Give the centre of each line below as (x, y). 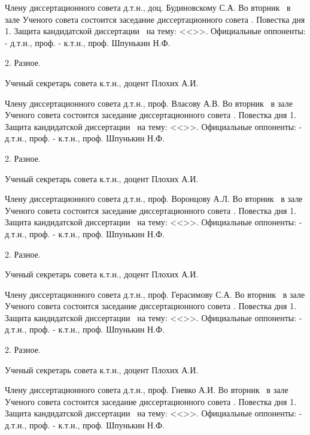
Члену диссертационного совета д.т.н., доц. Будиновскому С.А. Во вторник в (148, 7)
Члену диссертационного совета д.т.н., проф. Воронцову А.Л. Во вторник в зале (154, 199)
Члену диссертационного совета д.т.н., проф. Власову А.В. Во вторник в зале (149, 103)
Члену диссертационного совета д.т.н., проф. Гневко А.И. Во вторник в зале (147, 390)
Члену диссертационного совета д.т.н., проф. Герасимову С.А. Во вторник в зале (155, 294)
